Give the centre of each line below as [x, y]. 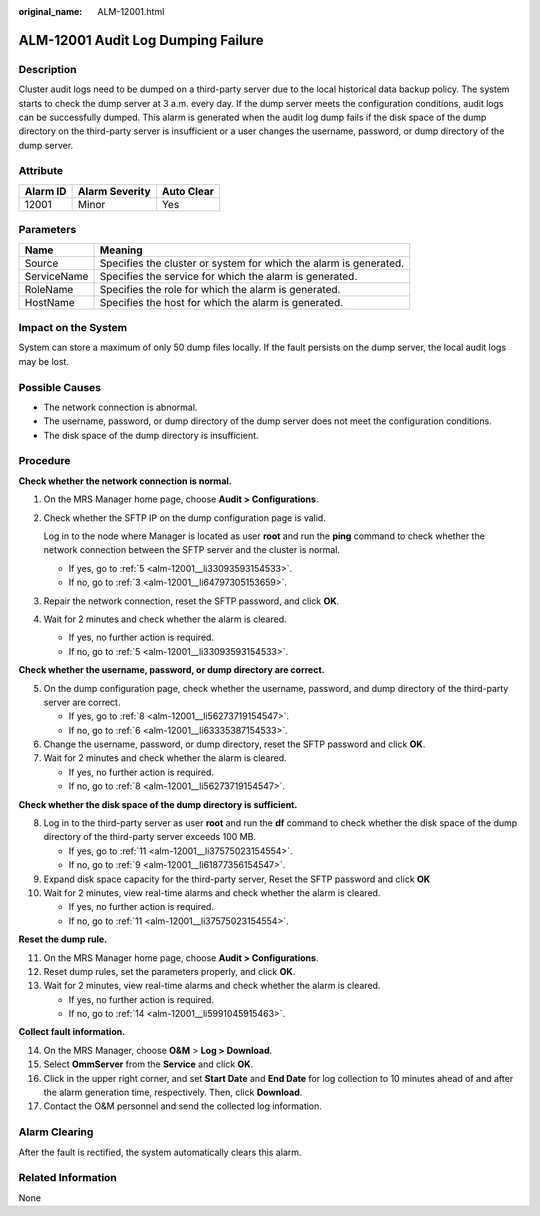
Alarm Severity [114, 191]
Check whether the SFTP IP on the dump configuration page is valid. [185, 517]
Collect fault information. [72, 1032]
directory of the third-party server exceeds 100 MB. [150, 837]
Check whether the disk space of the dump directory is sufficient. [158, 804]
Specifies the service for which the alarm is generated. [228, 276]
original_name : [50, 11]
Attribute [41, 171]
